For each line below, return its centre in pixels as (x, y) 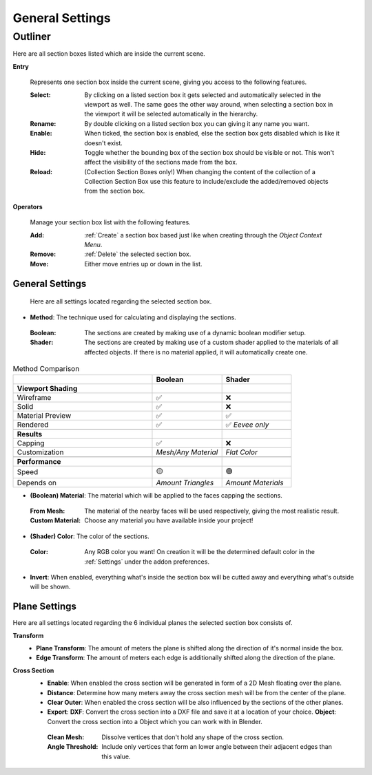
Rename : (43, 123)
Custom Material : (55, 520)
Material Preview (44, 415)
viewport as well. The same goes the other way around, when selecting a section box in (209, 104)
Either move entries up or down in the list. (143, 264)
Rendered (33, 425)
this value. (116, 756)
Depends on (37, 482)
